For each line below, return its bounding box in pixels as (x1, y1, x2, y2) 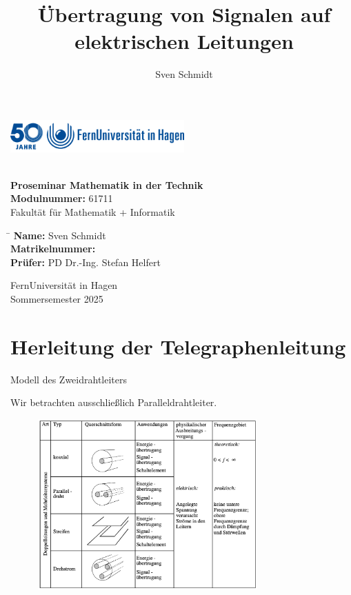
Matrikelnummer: (10, 241, 96, 256)
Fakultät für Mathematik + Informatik (10, 205, 175, 219)
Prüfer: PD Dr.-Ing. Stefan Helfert (10, 254, 161, 269)
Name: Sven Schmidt (13, 228, 106, 242)
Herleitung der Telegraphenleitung (10, 332, 346, 360)
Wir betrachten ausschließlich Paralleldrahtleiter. (10, 395, 217, 410)
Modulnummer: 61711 (10, 191, 113, 205)
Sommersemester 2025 (10, 291, 103, 305)
